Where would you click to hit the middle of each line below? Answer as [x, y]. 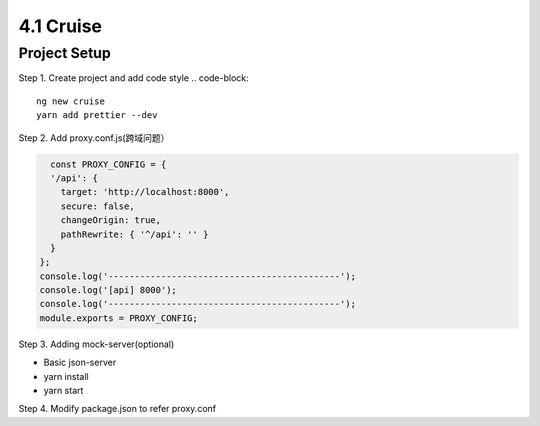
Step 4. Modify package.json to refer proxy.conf [117, 409]
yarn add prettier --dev [97, 115]
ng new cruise [70, 101]
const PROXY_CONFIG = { [108, 164]
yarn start [63, 390]
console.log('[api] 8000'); [108, 290]
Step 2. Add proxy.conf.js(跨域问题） [94, 137]
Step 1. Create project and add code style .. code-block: [133, 78]
